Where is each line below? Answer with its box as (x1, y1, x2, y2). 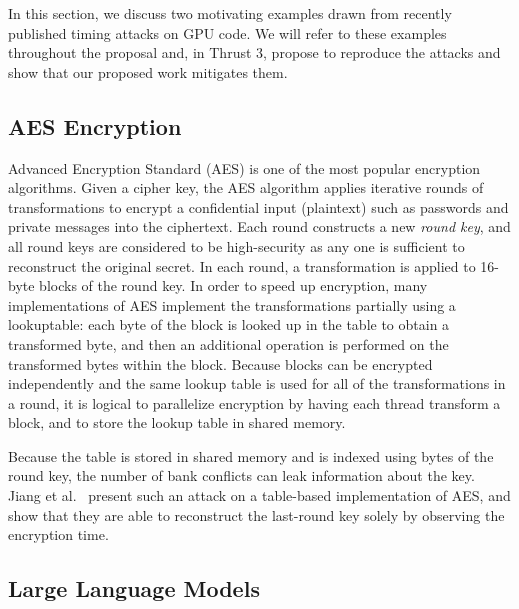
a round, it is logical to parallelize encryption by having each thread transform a (8, 392, 501, 413)
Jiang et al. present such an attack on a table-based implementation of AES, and (8, 485, 511, 506)
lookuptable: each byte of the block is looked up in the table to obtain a (8, 314, 450, 335)
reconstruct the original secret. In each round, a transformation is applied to (8, 255, 476, 276)
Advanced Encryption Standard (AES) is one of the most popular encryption (8, 157, 481, 178)
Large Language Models (8, 573, 260, 604)
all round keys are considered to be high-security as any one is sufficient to (8, 235, 465, 256)
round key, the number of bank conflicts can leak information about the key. (8, 465, 475, 486)
